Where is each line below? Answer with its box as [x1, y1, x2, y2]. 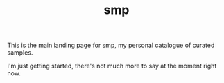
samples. [7, 48, 33, 57]
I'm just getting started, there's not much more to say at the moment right [7, 62, 217, 71]
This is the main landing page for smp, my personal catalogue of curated [7, 41, 215, 50]
